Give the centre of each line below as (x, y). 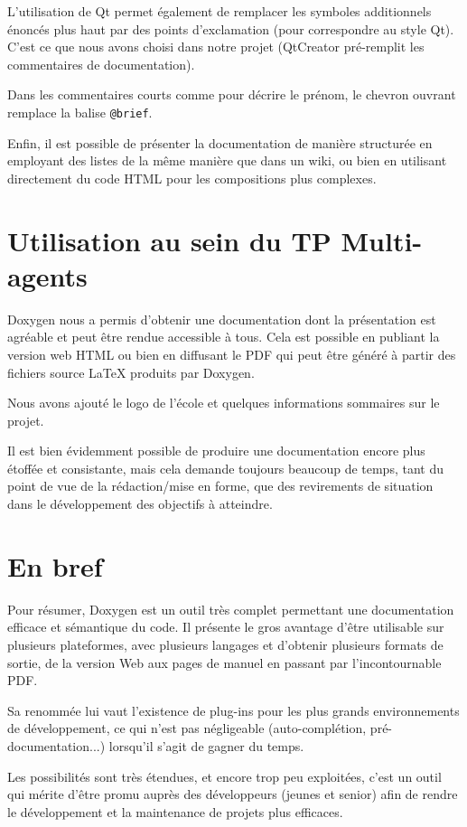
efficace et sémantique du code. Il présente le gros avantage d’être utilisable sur (226, 627)
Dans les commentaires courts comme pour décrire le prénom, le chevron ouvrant (232, 94)
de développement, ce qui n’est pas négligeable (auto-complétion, (187, 728)
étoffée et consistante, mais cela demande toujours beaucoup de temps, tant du (225, 468)
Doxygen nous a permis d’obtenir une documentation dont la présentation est (222, 319)
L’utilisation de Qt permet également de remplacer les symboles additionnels (219, 11)
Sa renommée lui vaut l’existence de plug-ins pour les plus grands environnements (233, 710)
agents (47, 275)
